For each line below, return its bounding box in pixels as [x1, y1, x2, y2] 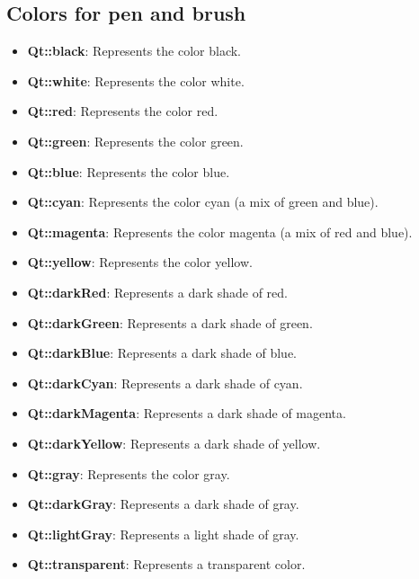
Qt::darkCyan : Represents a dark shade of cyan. [27, 373, 303, 392]
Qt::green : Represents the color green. [27, 131, 244, 150]
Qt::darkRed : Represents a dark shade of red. [27, 282, 288, 301]
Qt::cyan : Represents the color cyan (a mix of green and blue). [27, 192, 379, 211]
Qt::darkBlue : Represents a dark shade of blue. [27, 343, 298, 362]
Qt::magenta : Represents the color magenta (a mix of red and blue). [27, 222, 413, 241]
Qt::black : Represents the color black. [27, 41, 241, 60]
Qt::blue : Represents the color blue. [27, 162, 230, 181]
